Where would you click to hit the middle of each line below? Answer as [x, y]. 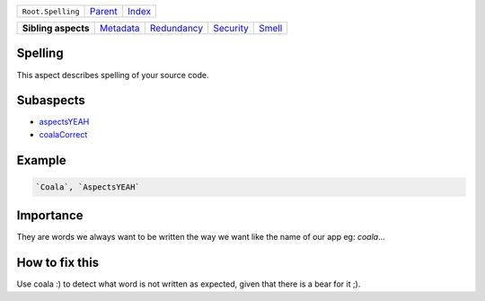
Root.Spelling [51, 11]
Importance [50, 216]
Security [230, 28]
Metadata [119, 28]
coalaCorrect [63, 134]
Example [41, 160]
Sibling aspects [56, 28]
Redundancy [176, 28]
